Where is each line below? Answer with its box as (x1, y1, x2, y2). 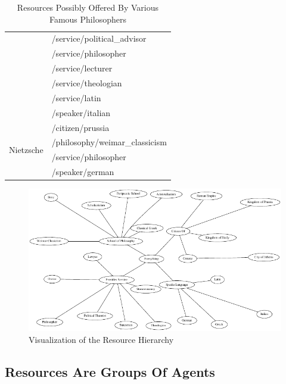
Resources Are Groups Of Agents (5, 362, 215, 380)
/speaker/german (51, 166, 114, 178)
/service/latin (51, 91, 101, 104)
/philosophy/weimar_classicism (51, 136, 167, 148)
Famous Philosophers (49, 13, 126, 25)
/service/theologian (51, 76, 122, 89)
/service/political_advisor (51, 32, 147, 45)
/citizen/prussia (51, 121, 110, 133)
